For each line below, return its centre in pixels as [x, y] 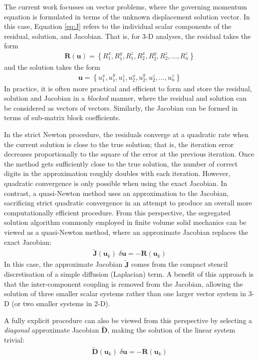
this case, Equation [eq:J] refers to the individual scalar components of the [118, 26]
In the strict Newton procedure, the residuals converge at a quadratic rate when [127, 134]
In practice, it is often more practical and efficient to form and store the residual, [128, 88]
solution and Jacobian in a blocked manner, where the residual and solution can [126, 98]
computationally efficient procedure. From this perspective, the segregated [117, 212]
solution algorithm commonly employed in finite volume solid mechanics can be [125, 222]
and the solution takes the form [52, 67]
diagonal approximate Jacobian [52, 330]
